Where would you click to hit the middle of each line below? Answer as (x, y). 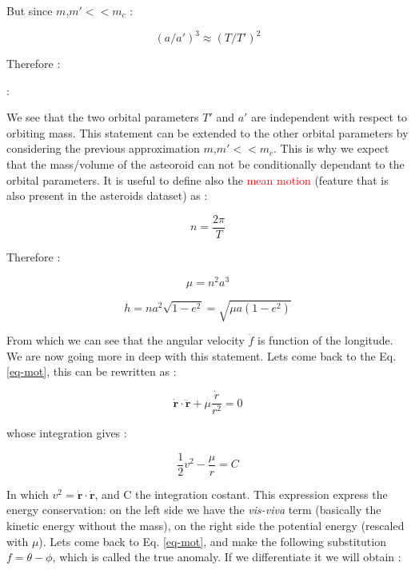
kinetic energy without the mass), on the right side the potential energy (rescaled (206, 526)
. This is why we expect (331, 148)
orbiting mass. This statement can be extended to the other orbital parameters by (207, 132)
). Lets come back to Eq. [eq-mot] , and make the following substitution (212, 541)
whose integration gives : (67, 433)
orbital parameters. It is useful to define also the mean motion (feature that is (198, 179)
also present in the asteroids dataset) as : (107, 195)
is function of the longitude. (325, 340)
